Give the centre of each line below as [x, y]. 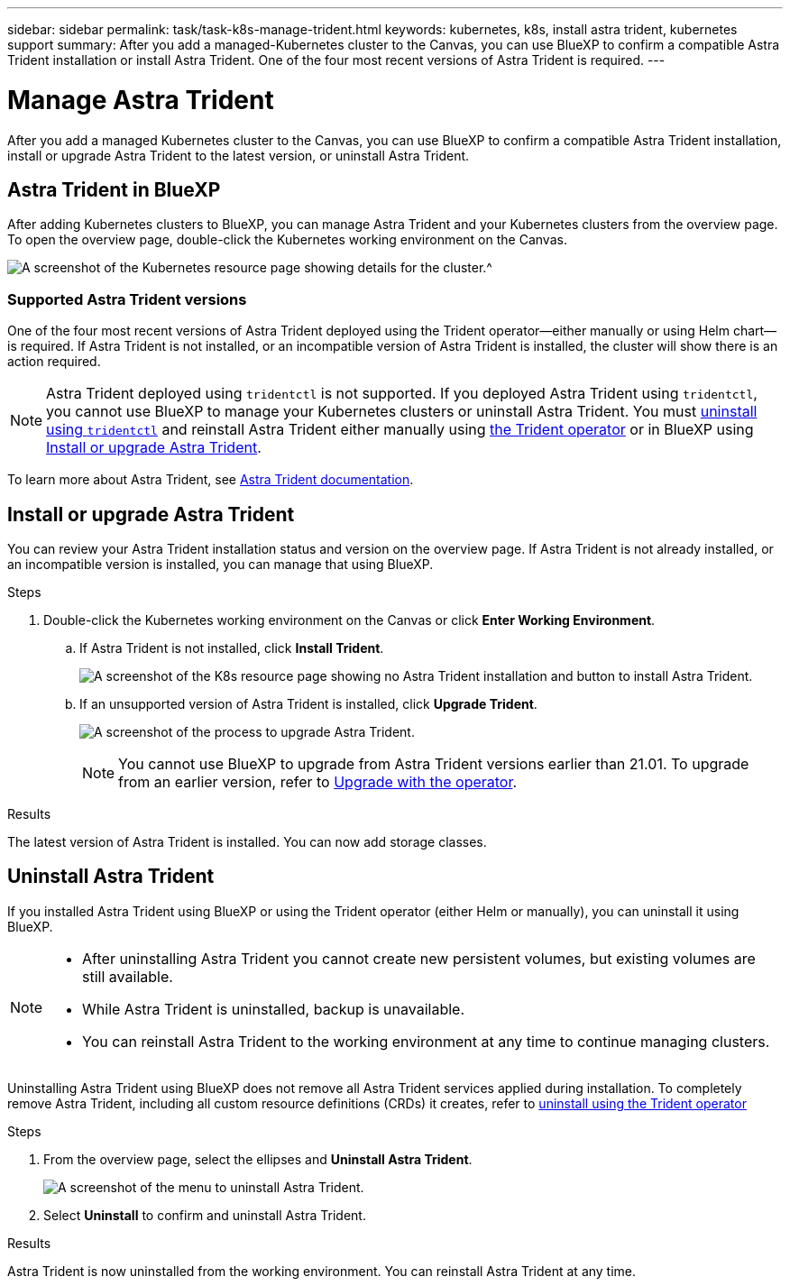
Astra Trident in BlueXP [114, 189]
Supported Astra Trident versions [127, 299]
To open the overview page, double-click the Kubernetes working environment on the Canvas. [287, 240]
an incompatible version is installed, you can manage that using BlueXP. [220, 564]
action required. [54, 362]
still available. [128, 976]
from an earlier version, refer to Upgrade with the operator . [318, 781]
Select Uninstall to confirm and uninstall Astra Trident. [205, 1215]
